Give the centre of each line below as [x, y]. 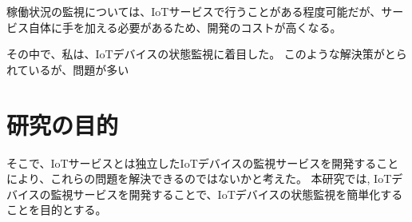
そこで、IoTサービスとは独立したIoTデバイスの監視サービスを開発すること [203, 163]
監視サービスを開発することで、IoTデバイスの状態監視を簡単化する [227, 194]
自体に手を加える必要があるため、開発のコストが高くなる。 [185, 27]
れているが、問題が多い [68, 69]
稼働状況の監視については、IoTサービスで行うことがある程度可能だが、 [194, 11]
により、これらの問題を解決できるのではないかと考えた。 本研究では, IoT [199, 178]
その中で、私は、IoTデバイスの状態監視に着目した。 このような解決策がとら [207, 54]
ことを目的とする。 [57, 210]
